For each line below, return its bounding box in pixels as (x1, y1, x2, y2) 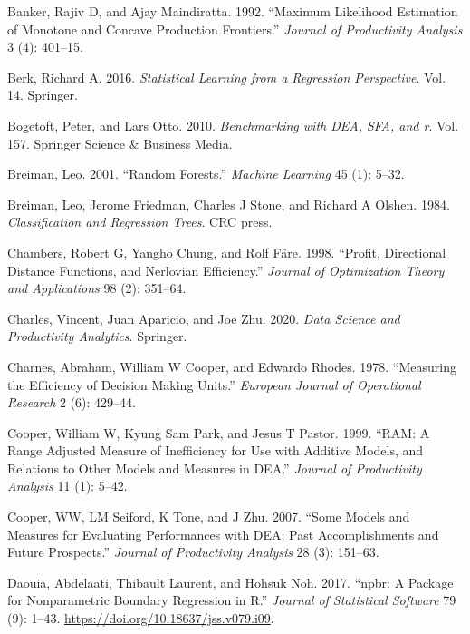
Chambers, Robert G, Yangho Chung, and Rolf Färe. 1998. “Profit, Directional (7, 242, 446, 261)
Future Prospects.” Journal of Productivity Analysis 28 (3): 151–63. (7, 542, 379, 561)
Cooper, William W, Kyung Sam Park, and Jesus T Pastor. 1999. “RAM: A (7, 423, 430, 442)
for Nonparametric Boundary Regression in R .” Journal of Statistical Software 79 (7, 590, 456, 610)
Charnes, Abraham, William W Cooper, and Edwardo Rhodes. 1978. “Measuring (7, 356, 456, 376)
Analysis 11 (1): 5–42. (7, 476, 128, 495)
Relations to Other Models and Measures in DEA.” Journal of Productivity (7, 458, 422, 477)
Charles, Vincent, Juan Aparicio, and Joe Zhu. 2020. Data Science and (7, 308, 400, 327)
